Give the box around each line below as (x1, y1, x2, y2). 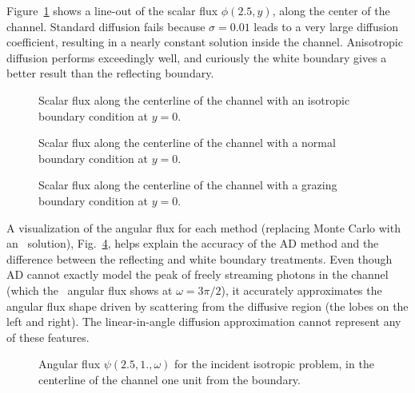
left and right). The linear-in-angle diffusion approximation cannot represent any (6, 313, 401, 330)
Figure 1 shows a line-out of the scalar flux (6, 2, 218, 18)
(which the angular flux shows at (6, 281, 173, 298)
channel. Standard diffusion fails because (6, 18, 206, 34)
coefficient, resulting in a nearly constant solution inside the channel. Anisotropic (6, 34, 403, 50)
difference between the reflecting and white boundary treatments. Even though (6, 250, 393, 267)
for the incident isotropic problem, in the (174, 355, 374, 372)
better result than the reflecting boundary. (6, 65, 214, 81)
